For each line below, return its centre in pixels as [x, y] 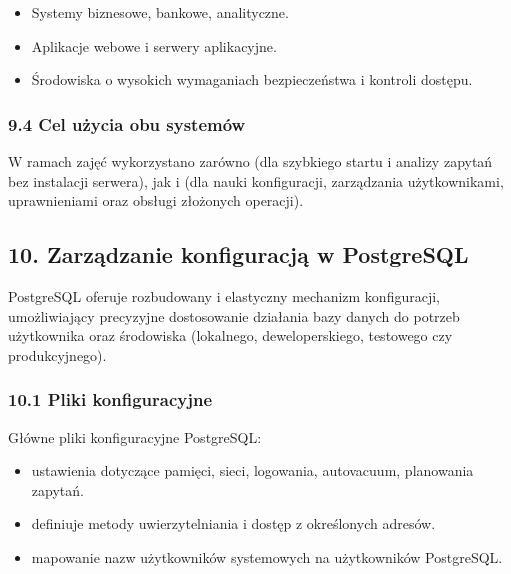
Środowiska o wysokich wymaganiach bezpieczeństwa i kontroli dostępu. [252, 79]
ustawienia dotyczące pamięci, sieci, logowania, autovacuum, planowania [252, 470]
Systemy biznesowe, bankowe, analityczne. [160, 12]
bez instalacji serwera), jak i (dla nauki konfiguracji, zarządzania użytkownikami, [256, 180]
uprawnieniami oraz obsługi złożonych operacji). [156, 200]
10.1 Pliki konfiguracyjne [110, 399]
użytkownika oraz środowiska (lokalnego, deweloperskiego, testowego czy [230, 335]
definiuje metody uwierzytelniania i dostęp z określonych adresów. [233, 523]
